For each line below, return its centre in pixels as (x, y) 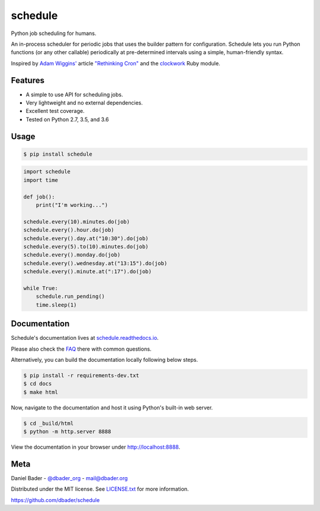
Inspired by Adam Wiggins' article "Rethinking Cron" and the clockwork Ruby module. (116, 63)
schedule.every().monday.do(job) (72, 255)
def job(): (39, 197)
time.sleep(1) (56, 305)
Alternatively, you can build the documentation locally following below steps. (105, 359)
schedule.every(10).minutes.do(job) (77, 222)
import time (41, 180)
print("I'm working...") (72, 205)
